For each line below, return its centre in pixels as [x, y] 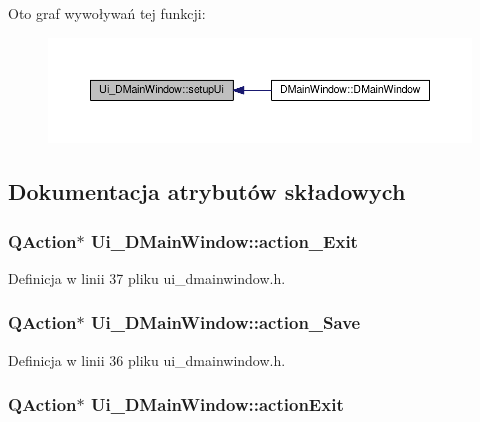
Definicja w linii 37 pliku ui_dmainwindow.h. [147, 277]
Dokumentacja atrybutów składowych [207, 191]
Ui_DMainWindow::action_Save [226, 322]
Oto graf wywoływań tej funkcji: [107, 13]
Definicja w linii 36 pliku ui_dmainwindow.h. [147, 359]
